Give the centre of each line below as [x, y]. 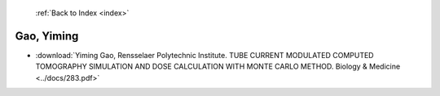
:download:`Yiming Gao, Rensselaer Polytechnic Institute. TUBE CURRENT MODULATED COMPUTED [205, 55]
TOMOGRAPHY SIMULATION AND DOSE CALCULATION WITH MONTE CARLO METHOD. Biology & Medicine [218, 67]
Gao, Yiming [47, 36]
